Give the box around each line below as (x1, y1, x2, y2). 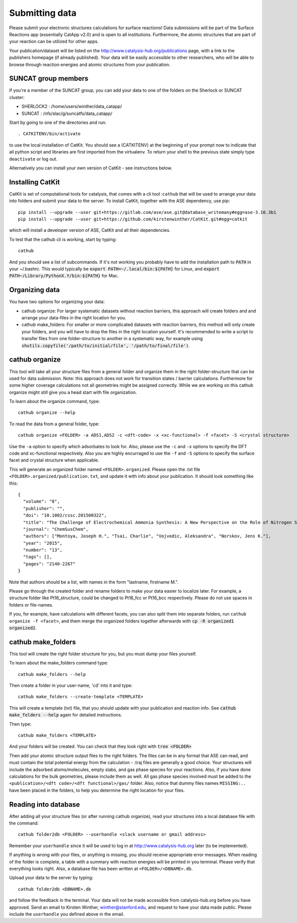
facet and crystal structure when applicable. (9, 457, 99, 463)
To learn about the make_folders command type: (9, 660, 108, 666)
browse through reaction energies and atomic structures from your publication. (9, 61, 170, 67)
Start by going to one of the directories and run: (9, 119, 106, 125)
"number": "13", (23, 547, 63, 553)
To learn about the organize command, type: (9, 399, 100, 405)
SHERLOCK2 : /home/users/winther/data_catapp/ (21, 103, 122, 109)
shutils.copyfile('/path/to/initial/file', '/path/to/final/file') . (21, 342, 190, 349)
